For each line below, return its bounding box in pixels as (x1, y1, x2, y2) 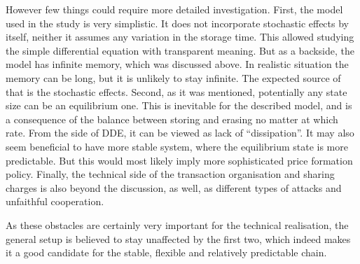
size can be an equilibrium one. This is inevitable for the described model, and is (6, 98, 352, 113)
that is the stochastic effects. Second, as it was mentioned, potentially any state (6, 84, 347, 99)
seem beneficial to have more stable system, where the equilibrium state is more (6, 139, 348, 153)
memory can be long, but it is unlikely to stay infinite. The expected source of (6, 70, 341, 85)
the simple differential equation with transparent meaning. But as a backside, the (6, 43, 355, 57)
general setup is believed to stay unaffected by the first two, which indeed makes (6, 231, 351, 246)
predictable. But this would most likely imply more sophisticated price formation (6, 153, 353, 167)
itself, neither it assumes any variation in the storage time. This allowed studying (6, 29, 354, 44)
